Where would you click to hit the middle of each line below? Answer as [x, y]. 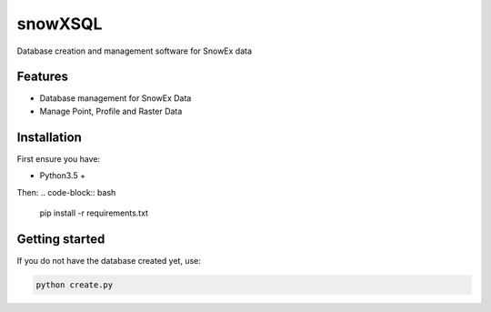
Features [42, 77]
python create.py [75, 285]
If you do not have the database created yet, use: [109, 260]
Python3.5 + [63, 176]
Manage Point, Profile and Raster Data [111, 111]
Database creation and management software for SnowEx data [135, 51]
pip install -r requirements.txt [94, 213]
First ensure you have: [59, 158]
